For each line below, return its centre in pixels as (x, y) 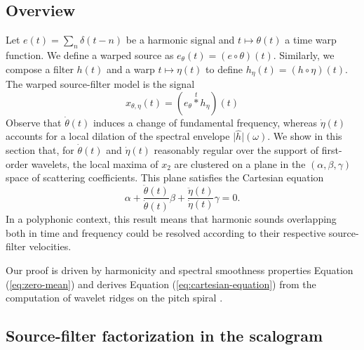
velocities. (50, 246)
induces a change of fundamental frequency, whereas (205, 122)
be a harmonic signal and (180, 40)
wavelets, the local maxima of (95, 163)
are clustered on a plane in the (240, 163)
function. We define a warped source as (90, 55)
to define (224, 69)
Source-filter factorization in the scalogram (164, 336)
